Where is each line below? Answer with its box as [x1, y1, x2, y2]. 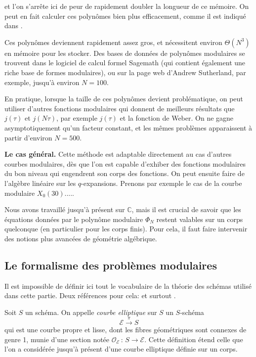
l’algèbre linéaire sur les [4, 178, 76, 188]
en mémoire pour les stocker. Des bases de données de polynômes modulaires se [4, 47, 245, 58]
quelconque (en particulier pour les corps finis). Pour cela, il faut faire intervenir [4, 223, 248, 234]
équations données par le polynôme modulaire [4, 214, 143, 224]
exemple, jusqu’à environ [4, 77, 80, 87]
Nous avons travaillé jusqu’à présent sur [4, 204, 125, 215]
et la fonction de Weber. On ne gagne [120, 113, 234, 123]
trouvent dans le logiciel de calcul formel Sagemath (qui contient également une [4, 57, 246, 68]
